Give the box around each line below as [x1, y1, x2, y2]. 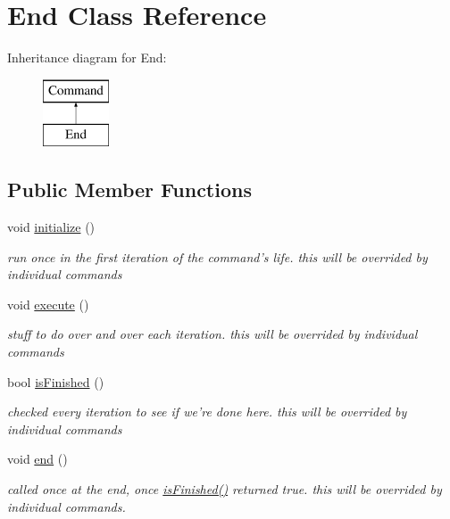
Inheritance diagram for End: [7, 48, 167, 67]
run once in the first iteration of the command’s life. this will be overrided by [7, 247, 428, 266]
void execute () [7, 294, 89, 313]
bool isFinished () [7, 372, 104, 391]
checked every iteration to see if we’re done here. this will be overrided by [7, 402, 407, 421]
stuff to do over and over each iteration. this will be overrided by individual [7, 325, 418, 343]
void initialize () [7, 218, 96, 236]
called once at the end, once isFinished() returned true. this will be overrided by [7, 480, 442, 498]
